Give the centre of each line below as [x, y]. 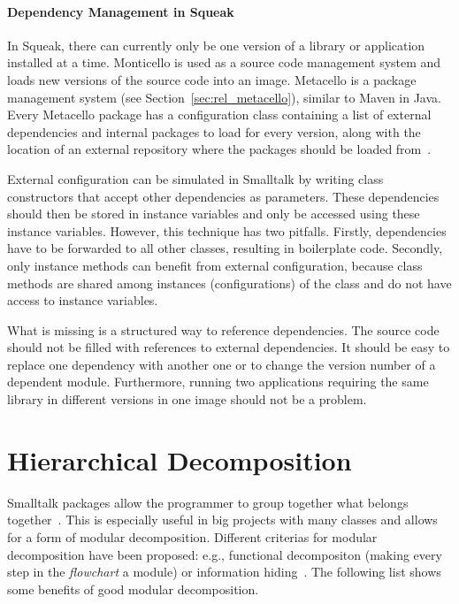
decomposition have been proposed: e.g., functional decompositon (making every [225, 554]
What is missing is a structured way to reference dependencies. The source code [223, 329]
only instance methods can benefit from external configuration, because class [215, 265]
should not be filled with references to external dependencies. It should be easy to [229, 347]
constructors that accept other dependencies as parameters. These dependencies [223, 196]
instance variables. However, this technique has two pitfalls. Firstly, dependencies [227, 230]
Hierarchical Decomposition [180, 459]
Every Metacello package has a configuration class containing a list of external [219, 115]
